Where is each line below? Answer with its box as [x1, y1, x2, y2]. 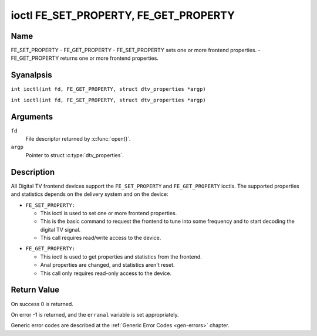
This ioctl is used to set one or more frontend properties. [40, 209, 177, 216]
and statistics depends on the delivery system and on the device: [11, 191, 168, 198]
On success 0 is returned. [11, 300, 73, 307]
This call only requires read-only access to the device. [40, 270, 172, 277]
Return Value [11, 285, 60, 295]
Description [11, 167, 55, 177]
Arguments [11, 111, 53, 121]
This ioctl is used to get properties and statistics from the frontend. [40, 253, 202, 260]
